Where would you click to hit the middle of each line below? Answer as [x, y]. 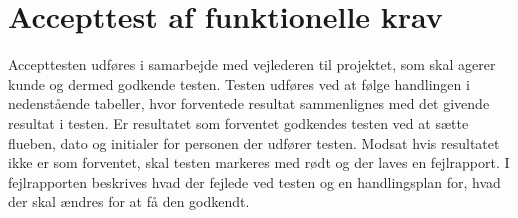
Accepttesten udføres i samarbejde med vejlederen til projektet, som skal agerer [252, 64]
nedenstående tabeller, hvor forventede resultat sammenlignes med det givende [249, 103]
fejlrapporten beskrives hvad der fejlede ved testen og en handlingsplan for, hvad [254, 181]
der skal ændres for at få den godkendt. [129, 201]
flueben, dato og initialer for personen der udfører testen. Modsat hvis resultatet [254, 142]
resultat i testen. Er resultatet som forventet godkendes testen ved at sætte [238, 122]
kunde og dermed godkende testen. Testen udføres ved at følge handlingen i [239, 83]
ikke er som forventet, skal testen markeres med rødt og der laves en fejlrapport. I [259, 162]
